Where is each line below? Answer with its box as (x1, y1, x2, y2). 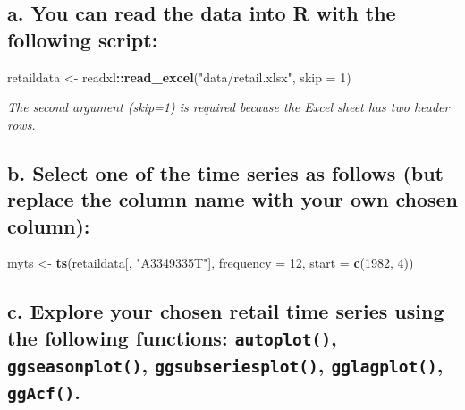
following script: (7, 25, 158, 53)
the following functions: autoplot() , (7, 323, 337, 351)
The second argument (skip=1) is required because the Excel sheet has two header (7, 98, 450, 116)
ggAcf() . (7, 377, 80, 405)
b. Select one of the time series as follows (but (7, 158, 444, 186)
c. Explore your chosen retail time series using (7, 297, 444, 325)
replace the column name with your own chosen (7, 185, 458, 213)
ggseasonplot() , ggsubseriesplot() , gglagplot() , (7, 350, 444, 378)
